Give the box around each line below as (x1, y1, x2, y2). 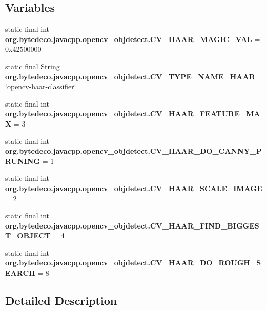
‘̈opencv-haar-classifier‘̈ (5, 81, 76, 92)
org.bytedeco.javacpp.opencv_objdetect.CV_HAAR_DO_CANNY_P (5, 146, 262, 156)
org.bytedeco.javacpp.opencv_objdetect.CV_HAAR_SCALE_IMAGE (5, 182, 262, 193)
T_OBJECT (5, 230, 51, 241)
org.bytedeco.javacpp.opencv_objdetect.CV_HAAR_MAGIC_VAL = (5, 33, 260, 44)
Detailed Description (5, 293, 117, 308)
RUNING (5, 155, 40, 166)
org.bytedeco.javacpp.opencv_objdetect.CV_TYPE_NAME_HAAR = (5, 71, 263, 81)
